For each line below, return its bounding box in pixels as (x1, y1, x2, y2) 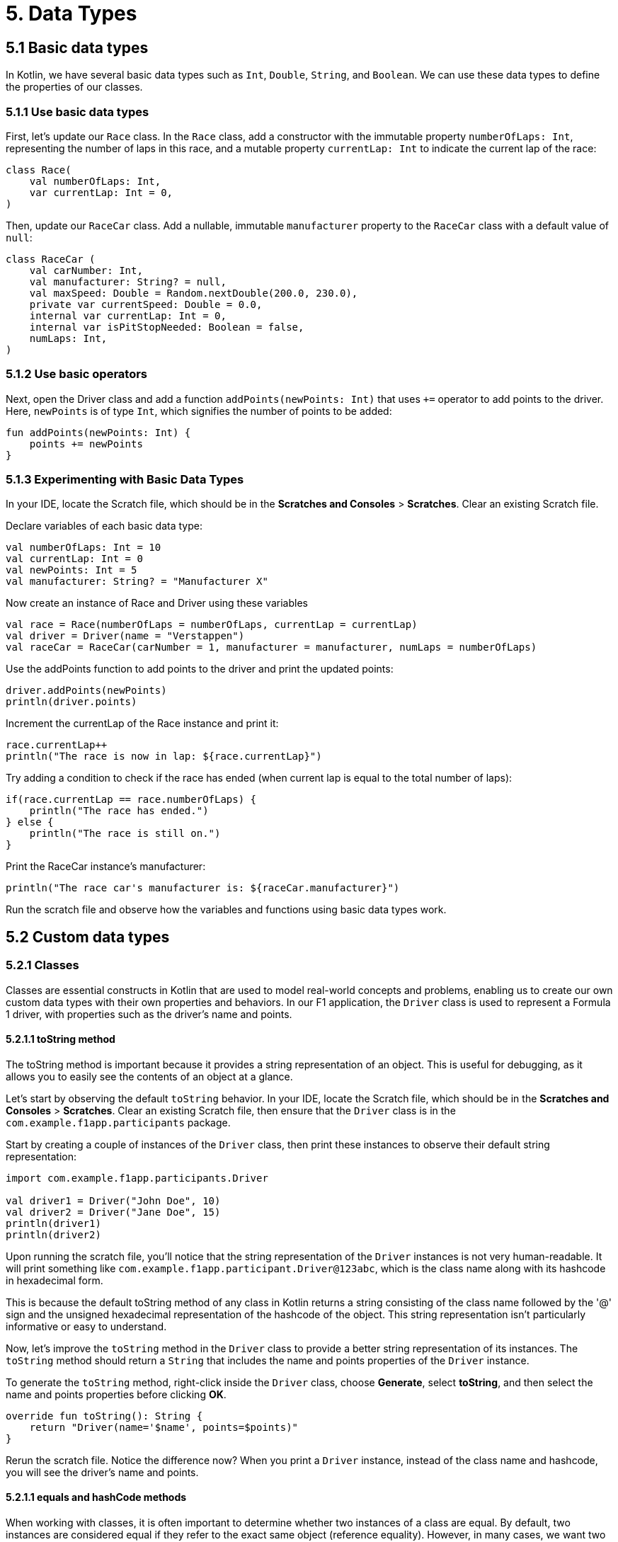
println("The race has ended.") (29, 805, 209, 817)
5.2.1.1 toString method (6, 1033, 115, 1046)
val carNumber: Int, (29, 264, 143, 276)
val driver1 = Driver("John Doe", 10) (6, 1194, 221, 1206)
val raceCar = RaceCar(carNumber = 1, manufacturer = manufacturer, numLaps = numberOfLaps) (6, 641, 537, 653)
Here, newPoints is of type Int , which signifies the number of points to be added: (6, 404, 392, 417)
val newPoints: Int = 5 (6, 564, 137, 576)
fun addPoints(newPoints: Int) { (6, 426, 191, 438)
